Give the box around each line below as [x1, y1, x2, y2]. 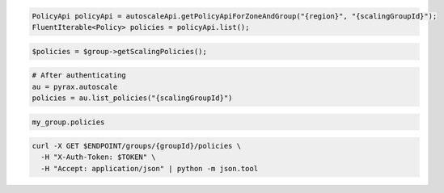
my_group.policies [32, 117, 105, 127]
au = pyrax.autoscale [32, 82, 118, 91]
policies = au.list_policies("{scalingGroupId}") [32, 93, 233, 103]
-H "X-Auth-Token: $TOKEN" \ [40, 153, 157, 162]
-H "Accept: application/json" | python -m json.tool [40, 164, 259, 173]
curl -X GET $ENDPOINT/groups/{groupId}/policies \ [32, 141, 242, 151]
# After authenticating [32, 71, 127, 80]
